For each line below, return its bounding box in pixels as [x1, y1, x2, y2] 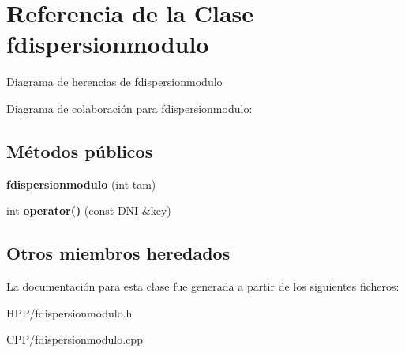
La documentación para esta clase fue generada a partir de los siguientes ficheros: [6, 278, 399, 295]
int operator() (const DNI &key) [6, 202, 171, 219]
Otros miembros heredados [6, 241, 231, 265]
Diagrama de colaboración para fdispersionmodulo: [6, 100, 253, 116]
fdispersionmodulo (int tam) [6, 175, 156, 192]
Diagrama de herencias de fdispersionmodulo [6, 73, 223, 90]
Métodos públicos [6, 138, 153, 163]
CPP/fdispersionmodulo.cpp [6, 331, 143, 347]
